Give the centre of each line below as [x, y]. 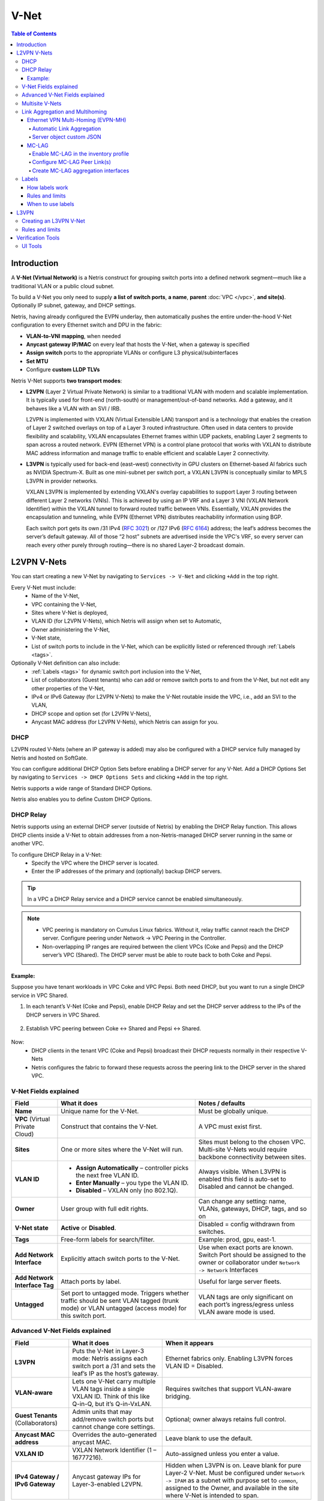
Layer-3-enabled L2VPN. [108, 1484]
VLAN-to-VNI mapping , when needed [73, 336]
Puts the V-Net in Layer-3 [108, 1351]
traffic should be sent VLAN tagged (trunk [120, 1301]
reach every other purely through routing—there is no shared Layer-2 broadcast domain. [136, 545]
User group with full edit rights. [105, 1209]
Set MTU [37, 361]
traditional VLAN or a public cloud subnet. [63, 286]
